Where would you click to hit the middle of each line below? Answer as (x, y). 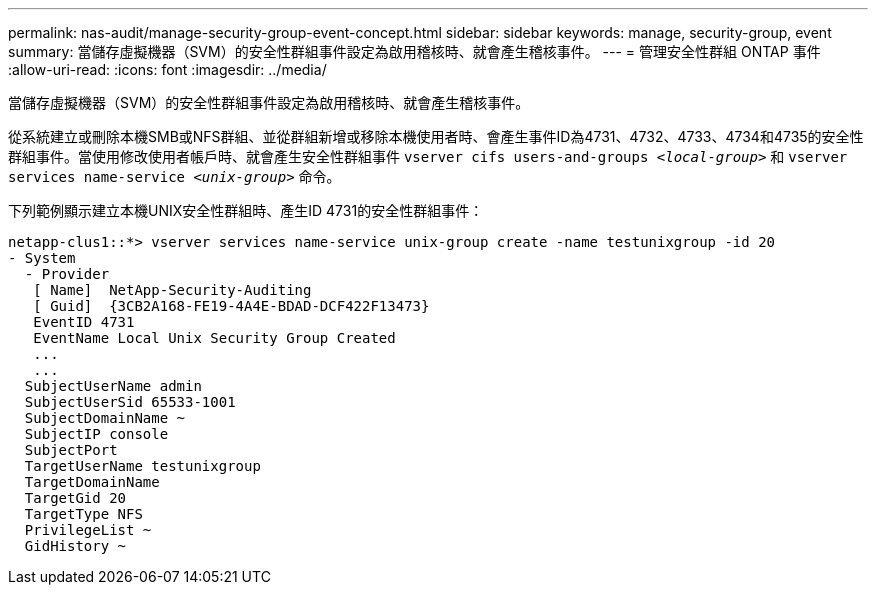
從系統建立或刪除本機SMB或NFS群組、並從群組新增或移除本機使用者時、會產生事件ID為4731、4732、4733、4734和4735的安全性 (436, 136)
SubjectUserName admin (113, 386)
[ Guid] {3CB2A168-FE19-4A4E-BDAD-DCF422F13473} (231, 306)
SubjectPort (71, 450)
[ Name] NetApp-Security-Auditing (172, 290)
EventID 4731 (84, 322)
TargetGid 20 (75, 498)
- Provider (67, 274)
